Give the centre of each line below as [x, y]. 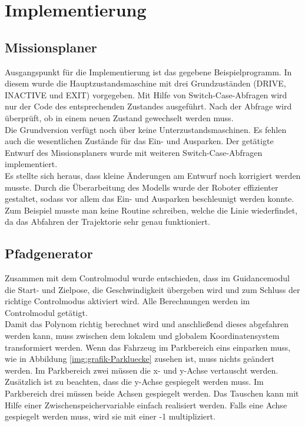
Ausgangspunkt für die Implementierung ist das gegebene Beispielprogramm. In [148, 71]
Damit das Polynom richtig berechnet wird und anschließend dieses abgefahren [147, 324]
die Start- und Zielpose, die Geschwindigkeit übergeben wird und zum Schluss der [152, 289]
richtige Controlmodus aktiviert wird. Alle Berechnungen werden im [127, 301]
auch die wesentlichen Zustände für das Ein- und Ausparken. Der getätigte [139, 141]
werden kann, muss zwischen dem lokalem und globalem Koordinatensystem [142, 336]
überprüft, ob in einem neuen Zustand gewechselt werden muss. [119, 117]
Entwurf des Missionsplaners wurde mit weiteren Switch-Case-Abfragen [134, 152]
